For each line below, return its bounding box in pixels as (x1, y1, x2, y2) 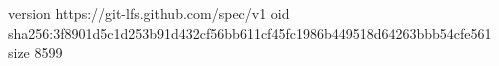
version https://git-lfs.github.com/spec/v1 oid (8, 3, 290, 23)
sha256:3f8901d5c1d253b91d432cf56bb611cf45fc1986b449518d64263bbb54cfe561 (8, 22, 492, 43)
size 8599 (8, 42, 63, 63)
